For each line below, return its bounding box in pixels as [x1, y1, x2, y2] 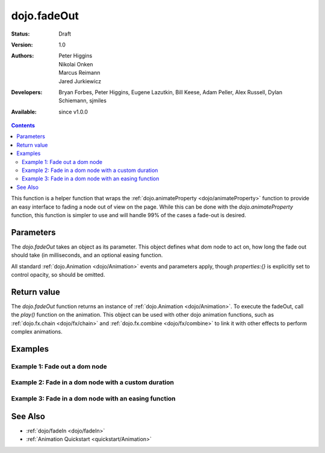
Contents [11, 122, 36, 129]
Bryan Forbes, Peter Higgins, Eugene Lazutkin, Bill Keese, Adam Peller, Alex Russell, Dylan [58, 88, 283, 96]
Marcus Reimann [58, 69, 101, 77]
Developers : [11, 88, 43, 96]
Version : [11, 41, 33, 48]
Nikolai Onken [58, 60, 93, 68]
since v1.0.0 [58, 108, 88, 115]
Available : [11, 108, 37, 115]
